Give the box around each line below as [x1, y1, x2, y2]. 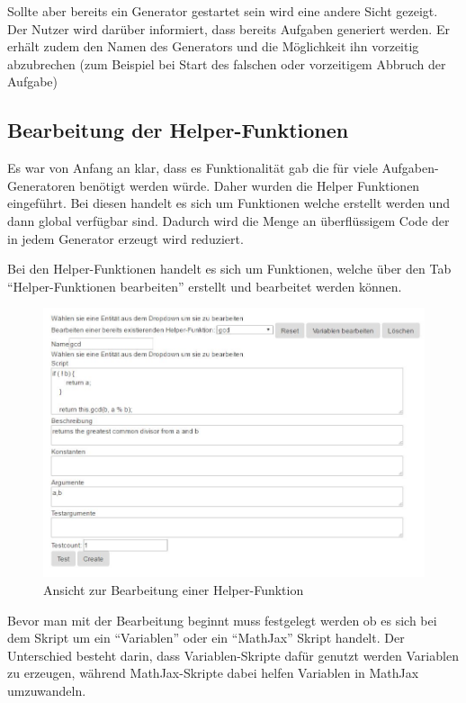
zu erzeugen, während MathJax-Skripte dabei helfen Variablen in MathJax [7, 663, 419, 682]
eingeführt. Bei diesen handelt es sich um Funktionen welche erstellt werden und [7, 194, 450, 212]
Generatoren [7, 176, 76, 194]
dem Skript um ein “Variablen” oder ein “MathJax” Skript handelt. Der [7, 628, 405, 647]
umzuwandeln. [7, 681, 86, 700]
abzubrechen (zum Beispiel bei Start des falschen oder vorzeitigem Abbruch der [7, 54, 446, 73]
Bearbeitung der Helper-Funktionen [7, 116, 349, 144]
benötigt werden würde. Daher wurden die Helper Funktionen [79, 176, 420, 194]
